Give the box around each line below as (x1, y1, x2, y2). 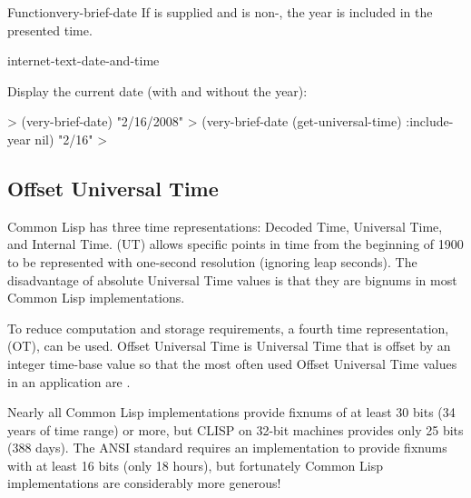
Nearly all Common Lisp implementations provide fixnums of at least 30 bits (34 (7, 403, 456, 422)
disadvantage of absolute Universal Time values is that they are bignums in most (7, 270, 457, 289)
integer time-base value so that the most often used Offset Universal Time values (7, 354, 457, 373)
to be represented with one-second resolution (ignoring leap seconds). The (7, 252, 417, 271)
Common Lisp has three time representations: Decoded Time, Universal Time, (7, 216, 443, 235)
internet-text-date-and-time (7, 51, 160, 70)
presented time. (7, 20, 93, 39)
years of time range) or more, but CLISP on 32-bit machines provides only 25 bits (7, 420, 464, 439)
